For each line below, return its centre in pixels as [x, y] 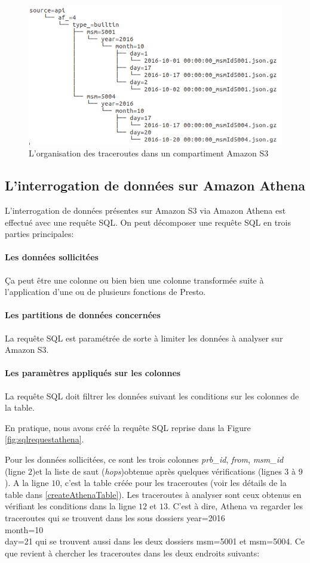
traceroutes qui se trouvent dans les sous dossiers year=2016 [115, 517]
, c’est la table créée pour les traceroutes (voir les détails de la [173, 483]
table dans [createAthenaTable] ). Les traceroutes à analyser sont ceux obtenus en [153, 494]
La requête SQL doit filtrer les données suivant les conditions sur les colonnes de [152, 396]
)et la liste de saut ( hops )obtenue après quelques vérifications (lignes [157, 471]
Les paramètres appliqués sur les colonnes [93, 373]
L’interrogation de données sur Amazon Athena [155, 185]
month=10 [24, 529]
